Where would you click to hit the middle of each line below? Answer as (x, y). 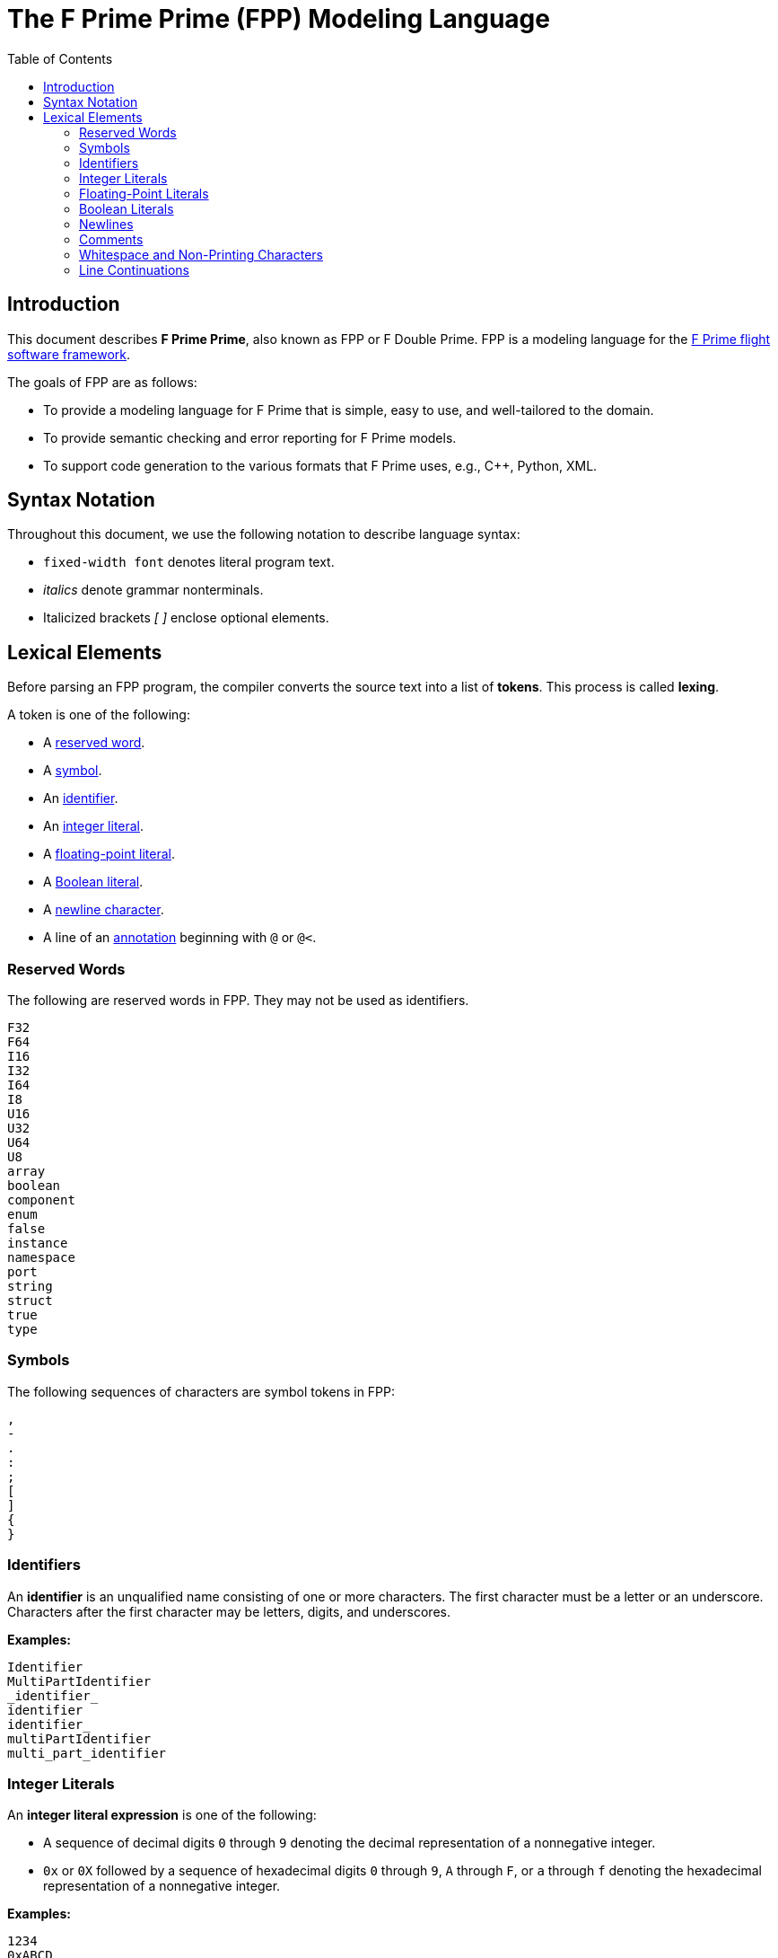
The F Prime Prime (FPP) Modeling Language (279, 19)
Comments (111, 239)
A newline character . (104, 910)
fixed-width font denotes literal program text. (189, 562)
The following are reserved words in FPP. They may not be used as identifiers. (238, 1001)
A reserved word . (94, 743)
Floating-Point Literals (144, 193)
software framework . (69, 354)
